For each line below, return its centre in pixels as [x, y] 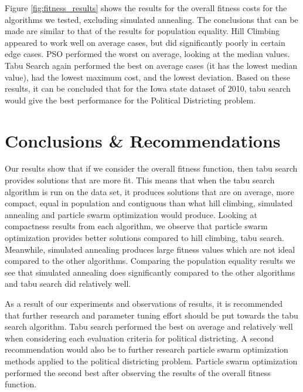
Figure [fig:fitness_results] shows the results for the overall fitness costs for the [146, 8]
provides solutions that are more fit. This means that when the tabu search [140, 180]
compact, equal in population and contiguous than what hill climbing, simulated [149, 203]
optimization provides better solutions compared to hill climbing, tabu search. [144, 238]
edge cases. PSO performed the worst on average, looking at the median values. [147, 54]
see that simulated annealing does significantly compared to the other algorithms [150, 272]
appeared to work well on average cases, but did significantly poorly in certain [145, 42]
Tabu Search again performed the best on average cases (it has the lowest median [151, 65]
